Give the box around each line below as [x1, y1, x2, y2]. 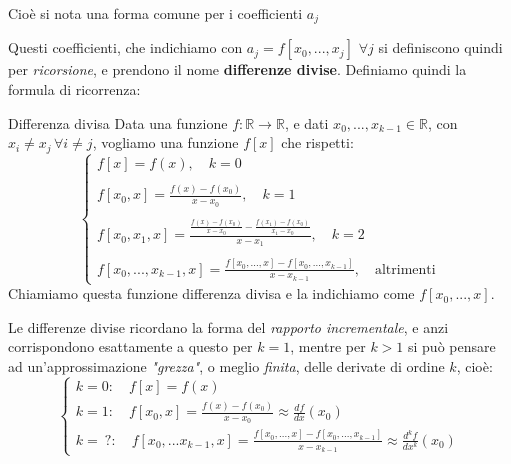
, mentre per [290, 336, 366, 357]
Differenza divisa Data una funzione [8, 112, 228, 133]
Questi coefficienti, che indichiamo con [8, 37, 243, 58]
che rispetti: [281, 132, 354, 153]
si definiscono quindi [378, 37, 503, 58]
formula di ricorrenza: [8, 79, 141, 100]
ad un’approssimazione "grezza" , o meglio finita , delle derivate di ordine [8, 355, 445, 376]
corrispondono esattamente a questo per [8, 336, 253, 357]
